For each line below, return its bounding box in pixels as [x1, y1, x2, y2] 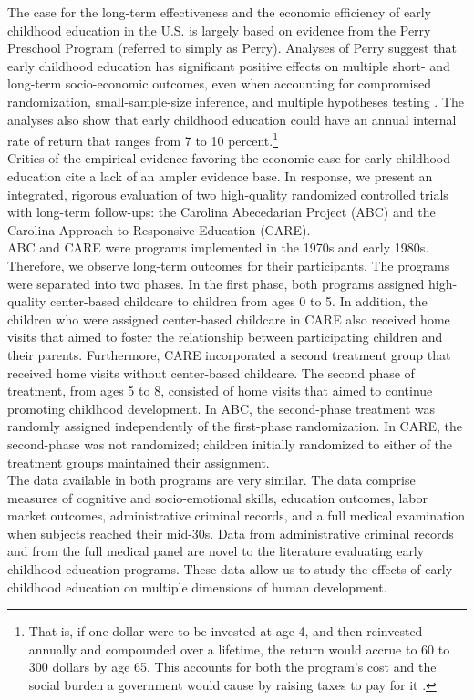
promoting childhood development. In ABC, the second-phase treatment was [7, 398, 436, 417]
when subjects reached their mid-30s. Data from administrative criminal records [7, 523, 454, 542]
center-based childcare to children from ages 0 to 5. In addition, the [50, 292, 428, 311]
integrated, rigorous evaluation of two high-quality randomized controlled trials [7, 184, 448, 203]
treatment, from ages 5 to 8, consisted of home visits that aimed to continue [7, 381, 433, 400]
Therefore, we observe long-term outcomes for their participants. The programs [7, 255, 450, 274]
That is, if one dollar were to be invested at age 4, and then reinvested [28, 622, 423, 641]
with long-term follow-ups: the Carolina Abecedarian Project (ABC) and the [7, 202, 436, 221]
